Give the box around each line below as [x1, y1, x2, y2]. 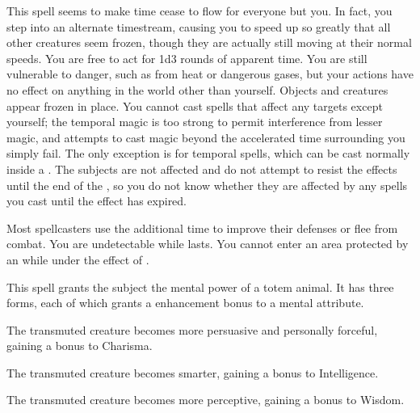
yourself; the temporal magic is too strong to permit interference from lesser [6, 113, 383, 130]
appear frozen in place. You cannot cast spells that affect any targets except [6, 97, 383, 114]
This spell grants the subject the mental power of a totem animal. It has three [6, 278, 394, 295]
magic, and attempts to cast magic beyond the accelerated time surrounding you [6, 129, 405, 145]
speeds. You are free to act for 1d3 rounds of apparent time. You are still [6, 49, 367, 66]
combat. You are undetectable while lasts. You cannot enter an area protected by [6, 235, 409, 252]
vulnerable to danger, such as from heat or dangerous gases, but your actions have [6, 65, 414, 82]
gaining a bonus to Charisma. [6, 337, 153, 354]
